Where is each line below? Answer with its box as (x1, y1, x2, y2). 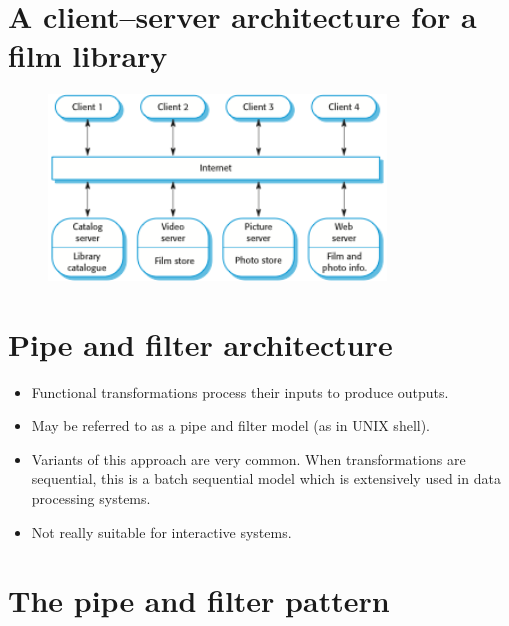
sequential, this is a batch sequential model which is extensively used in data (31, 468, 501, 489)
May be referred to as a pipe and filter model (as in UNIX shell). (31, 415, 431, 436)
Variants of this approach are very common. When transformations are (31, 448, 466, 469)
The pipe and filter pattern (8, 580, 390, 621)
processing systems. (31, 488, 151, 509)
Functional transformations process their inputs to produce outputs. (31, 381, 449, 402)
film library (8, 35, 168, 76)
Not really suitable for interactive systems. (31, 521, 292, 542)
